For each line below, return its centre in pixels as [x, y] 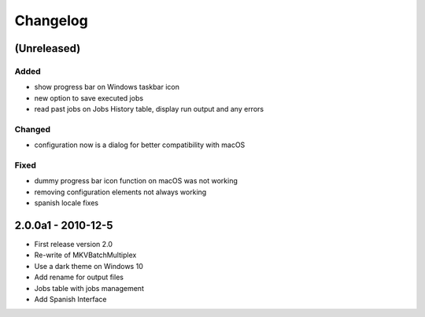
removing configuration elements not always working [120, 192]
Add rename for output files [79, 277]
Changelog [51, 20]
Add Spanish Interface [70, 300]
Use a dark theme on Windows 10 [89, 266]
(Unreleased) [48, 48]
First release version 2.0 [74, 245]
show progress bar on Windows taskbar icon [107, 87]
